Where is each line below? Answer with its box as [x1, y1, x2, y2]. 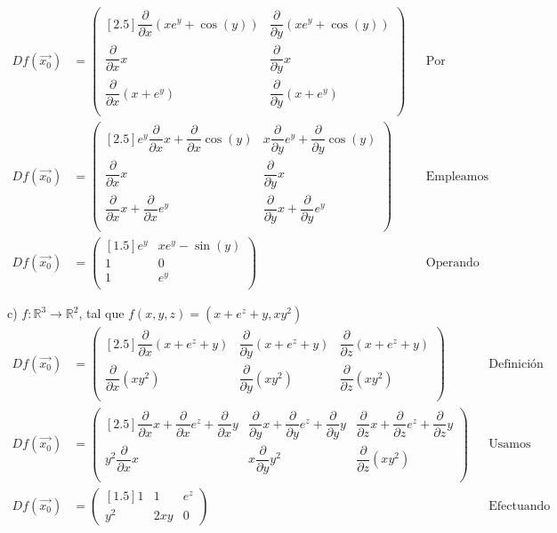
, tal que [78, 304, 125, 322]
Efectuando [488, 499, 551, 513]
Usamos [488, 438, 531, 451]
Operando [425, 256, 480, 269]
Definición [488, 357, 544, 370]
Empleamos [425, 170, 489, 183]
